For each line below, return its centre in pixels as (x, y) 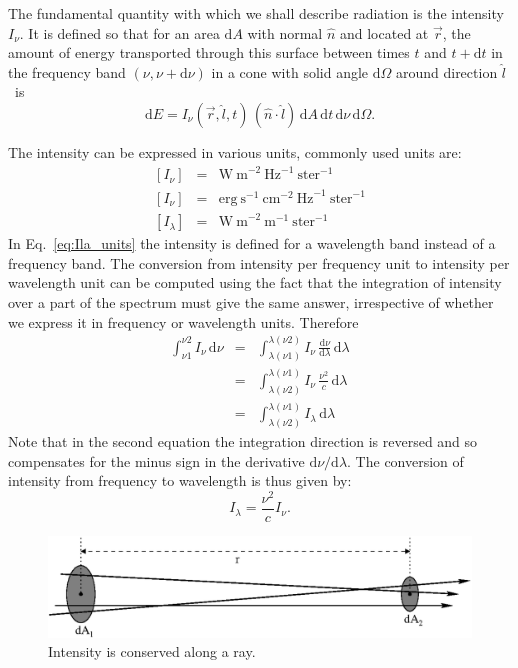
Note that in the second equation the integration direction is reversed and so (243, 441)
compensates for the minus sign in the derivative (156, 460)
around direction (446, 71)
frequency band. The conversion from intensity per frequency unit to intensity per (259, 262)
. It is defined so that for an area (119, 32)
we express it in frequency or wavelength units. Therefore (183, 321)
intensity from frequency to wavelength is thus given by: (180, 480)
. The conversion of (405, 460)
